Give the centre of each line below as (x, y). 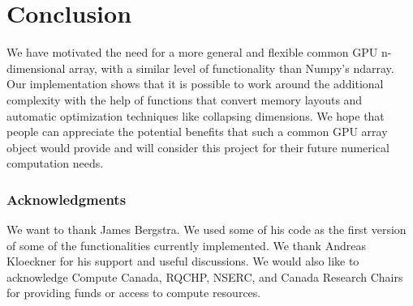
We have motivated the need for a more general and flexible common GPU (192, 52)
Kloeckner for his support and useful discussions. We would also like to (183, 261)
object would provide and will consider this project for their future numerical (198, 147)
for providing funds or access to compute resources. (134, 293)
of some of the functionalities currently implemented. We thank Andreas (186, 245)
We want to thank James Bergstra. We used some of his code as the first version (206, 229)
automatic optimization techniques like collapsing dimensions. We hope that (196, 115)
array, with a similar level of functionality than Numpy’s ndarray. (232, 68)
